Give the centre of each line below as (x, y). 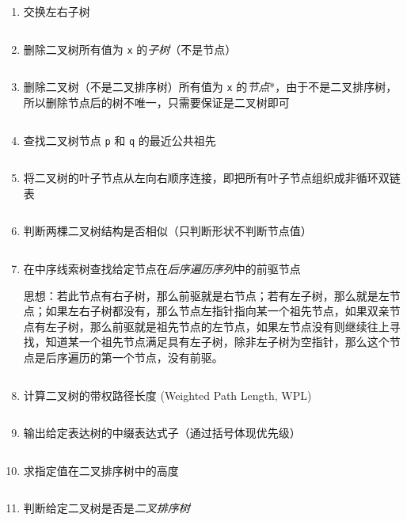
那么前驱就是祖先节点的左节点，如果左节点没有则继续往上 (240, 326)
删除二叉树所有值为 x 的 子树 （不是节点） (130, 49)
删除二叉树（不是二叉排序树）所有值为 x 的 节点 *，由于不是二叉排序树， (210, 87)
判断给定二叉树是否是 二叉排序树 (107, 508)
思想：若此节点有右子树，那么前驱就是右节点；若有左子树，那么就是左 (206, 295)
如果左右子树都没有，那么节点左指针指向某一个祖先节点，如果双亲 (217, 311)
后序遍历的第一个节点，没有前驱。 (134, 357)
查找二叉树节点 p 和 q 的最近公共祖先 (120, 140)
